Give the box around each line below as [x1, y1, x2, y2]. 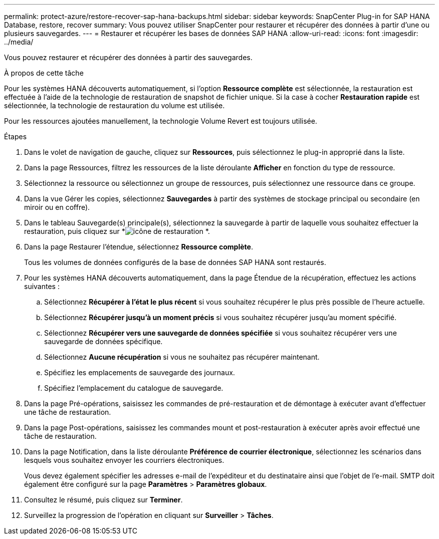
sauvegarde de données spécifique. [44, 337, 163, 346]
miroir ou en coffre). [24, 203, 90, 211]
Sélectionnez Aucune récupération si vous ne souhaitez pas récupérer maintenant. [44, 353, 320, 361]
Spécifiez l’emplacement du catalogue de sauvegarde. [44, 384, 224, 392]
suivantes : [24, 282, 60, 291]
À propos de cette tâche [4, 69, 84, 77]
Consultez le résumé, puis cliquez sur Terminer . [24, 495, 183, 504]
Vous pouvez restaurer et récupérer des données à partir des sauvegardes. [4, 53, 253, 62]
